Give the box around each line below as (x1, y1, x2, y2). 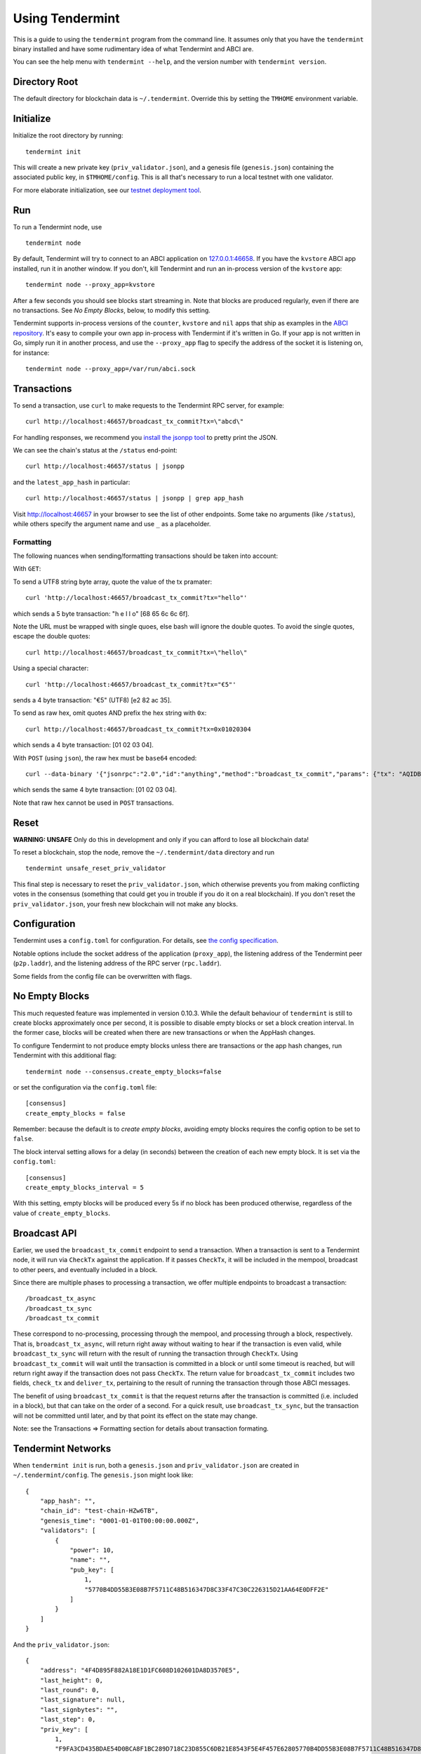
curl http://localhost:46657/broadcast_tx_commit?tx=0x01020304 (25, 725, 252, 733)
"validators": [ (39, 1527, 96, 1534)
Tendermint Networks (13, 1442, 112, 1454)
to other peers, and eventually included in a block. (13, 1265, 158, 1273)
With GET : (13, 565, 41, 573)
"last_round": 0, (39, 1686, 100, 1694)
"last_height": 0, (39, 1676, 104, 1684)
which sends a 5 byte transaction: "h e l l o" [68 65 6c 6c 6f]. (13, 609, 189, 617)
